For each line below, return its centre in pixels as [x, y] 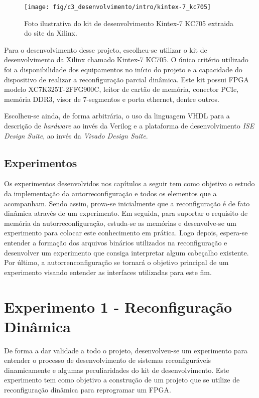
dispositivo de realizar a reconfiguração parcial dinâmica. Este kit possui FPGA [126, 79]
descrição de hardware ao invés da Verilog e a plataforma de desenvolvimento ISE [129, 125]
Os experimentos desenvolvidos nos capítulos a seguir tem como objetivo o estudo [129, 183]
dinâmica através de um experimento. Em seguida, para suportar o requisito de [126, 213]
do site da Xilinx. [51, 33]
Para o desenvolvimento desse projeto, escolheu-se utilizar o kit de [106, 49]
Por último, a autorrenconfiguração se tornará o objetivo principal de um [116, 262]
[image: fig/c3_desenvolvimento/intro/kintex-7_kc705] [118, 7]
